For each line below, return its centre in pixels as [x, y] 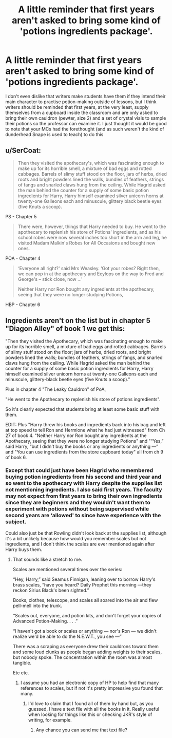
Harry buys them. [24, 549]
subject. [16, 522]
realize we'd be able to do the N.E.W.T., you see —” [67, 636]
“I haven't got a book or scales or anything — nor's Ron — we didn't [84, 631]
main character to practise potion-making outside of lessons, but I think [81, 102]
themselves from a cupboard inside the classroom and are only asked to [82, 112]
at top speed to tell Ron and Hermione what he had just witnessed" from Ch [85, 430]
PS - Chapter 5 [21, 216]
